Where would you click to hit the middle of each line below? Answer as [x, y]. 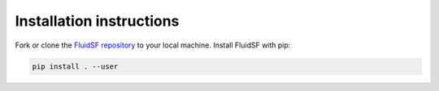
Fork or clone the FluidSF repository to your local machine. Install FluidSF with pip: [153, 45]
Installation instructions [97, 21]
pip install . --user [75, 66]
